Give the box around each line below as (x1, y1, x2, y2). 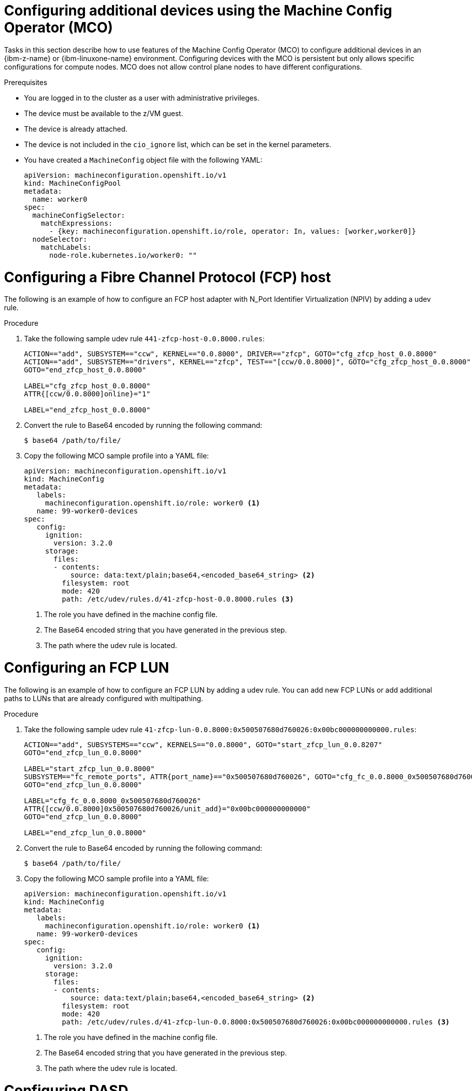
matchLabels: (40, 243, 91, 251)
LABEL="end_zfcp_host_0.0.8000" (24, 406, 150, 414)
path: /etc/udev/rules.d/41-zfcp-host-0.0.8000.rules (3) (61, 595, 294, 604)
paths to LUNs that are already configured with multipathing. (4, 694, 203, 703)
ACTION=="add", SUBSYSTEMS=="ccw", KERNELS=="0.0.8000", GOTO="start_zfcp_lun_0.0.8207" (24, 740, 382, 749)
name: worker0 (32, 195, 87, 203)
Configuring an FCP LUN (4, 659, 169, 676)
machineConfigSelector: (32, 211, 125, 219)
